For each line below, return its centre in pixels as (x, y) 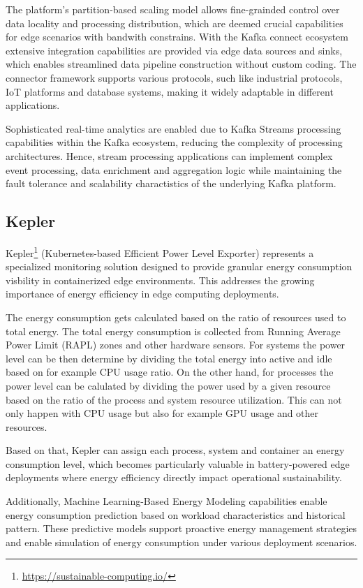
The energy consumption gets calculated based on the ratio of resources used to (176, 317)
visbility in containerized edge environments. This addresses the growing (160, 280)
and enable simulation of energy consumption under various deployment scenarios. (181, 542)
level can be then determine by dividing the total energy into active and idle (169, 358)
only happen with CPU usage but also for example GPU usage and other (162, 413)
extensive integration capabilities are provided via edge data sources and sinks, (174, 50)
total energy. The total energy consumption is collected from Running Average (173, 331)
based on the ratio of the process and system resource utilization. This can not (174, 399)
